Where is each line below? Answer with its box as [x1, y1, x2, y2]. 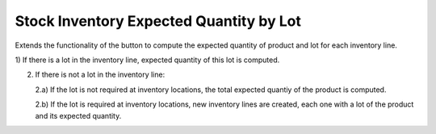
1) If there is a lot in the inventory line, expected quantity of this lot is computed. [15, 55, 280, 65]
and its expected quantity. [35, 111, 122, 120]
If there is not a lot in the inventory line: [35, 69, 166, 80]
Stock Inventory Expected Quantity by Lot [15, 12, 302, 30]
